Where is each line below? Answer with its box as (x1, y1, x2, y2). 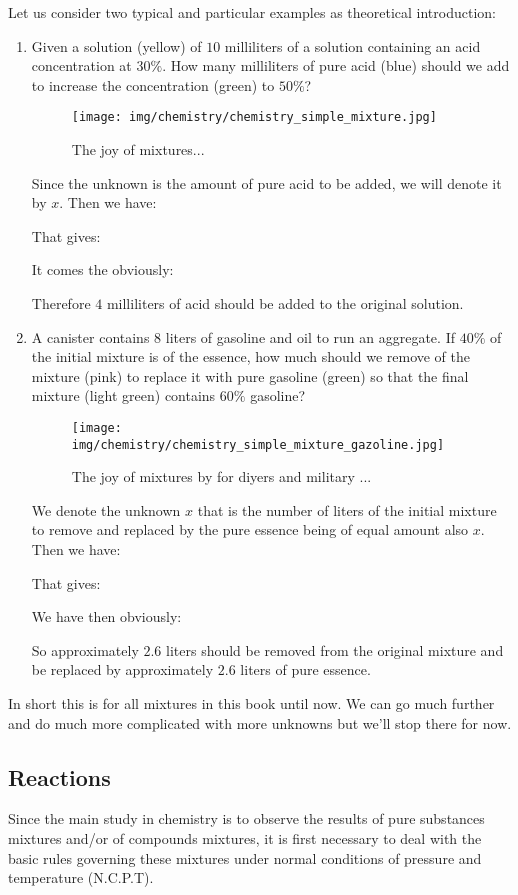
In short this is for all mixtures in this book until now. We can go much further (8, 693, 495, 714)
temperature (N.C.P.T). (8, 867, 154, 888)
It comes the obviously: (31, 259, 174, 280)
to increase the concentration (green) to (31, 74, 275, 95)
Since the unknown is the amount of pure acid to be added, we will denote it (31, 172, 502, 193)
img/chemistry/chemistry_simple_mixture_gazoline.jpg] (71, 437, 445, 452)
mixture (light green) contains (31, 385, 216, 406)
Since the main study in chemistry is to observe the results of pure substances (8, 808, 485, 829)
